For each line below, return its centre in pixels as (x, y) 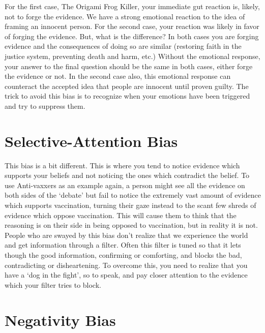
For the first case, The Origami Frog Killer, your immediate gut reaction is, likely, (132, 6)
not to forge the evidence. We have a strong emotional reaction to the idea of (125, 16)
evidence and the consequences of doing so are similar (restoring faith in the (123, 46)
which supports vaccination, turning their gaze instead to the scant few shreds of (130, 205)
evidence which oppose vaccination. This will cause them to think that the (121, 215)
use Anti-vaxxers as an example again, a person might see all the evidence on (125, 185)
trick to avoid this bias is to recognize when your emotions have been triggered (127, 96)
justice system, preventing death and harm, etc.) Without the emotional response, (132, 56)
